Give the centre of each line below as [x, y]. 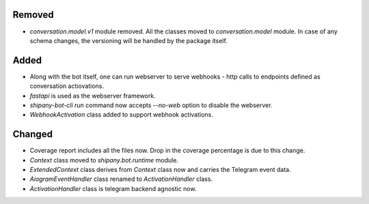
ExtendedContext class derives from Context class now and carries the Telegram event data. [161, 170]
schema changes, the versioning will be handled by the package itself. [129, 40]
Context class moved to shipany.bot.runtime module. [104, 160]
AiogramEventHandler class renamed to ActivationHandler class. [121, 179]
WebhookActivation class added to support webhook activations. [121, 115]
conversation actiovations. [67, 86]
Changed [32, 134]
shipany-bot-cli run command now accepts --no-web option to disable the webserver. [151, 105]
